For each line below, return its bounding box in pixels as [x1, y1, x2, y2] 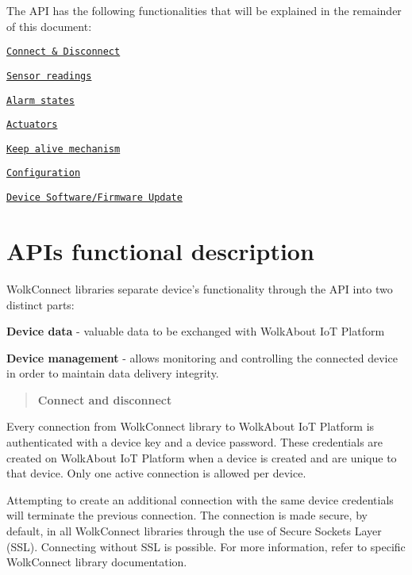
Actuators [6, 119, 58, 131]
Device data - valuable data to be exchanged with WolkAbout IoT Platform [6, 323, 385, 339]
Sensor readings [6, 70, 92, 82]
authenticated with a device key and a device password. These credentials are [6, 434, 383, 450]
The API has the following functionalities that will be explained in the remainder [6, 2, 402, 18]
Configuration [6, 167, 81, 179]
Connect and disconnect [37, 391, 172, 408]
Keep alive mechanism [6, 143, 121, 155]
